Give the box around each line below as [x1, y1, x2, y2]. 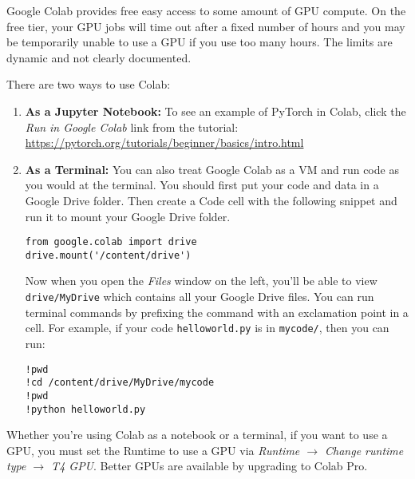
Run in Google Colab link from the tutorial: [25, 118, 239, 135]
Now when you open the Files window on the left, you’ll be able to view [25, 272, 377, 289]
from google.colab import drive [25, 236, 197, 248]
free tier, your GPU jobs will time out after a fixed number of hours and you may [6, 18, 405, 34]
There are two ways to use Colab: [6, 76, 171, 93]
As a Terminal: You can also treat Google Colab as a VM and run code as [25, 160, 399, 177]
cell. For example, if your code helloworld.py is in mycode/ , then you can [25, 319, 389, 336]
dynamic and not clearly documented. [6, 49, 192, 65]
